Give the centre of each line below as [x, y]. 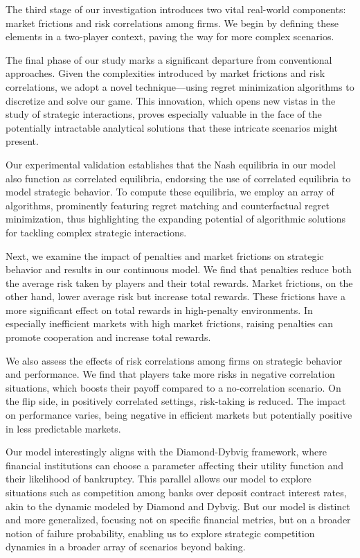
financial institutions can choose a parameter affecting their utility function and [175, 465]
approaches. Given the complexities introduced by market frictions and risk [165, 73]
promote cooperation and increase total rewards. [108, 337]
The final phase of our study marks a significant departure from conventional [169, 59]
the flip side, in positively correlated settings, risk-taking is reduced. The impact [176, 401]
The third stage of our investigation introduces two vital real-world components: [176, 9]
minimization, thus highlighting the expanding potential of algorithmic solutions [176, 219]
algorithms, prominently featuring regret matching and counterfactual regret [168, 205]
